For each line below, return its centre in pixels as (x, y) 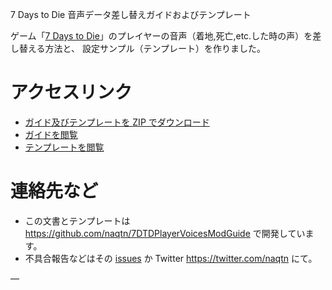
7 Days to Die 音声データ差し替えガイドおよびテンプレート (131, 14)
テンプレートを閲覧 (64, 147)
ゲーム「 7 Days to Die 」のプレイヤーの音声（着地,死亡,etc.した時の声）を (161, 36)
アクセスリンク (71, 92)
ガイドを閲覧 (51, 134)
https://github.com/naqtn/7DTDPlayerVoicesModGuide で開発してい (165, 233)
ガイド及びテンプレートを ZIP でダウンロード (117, 122)
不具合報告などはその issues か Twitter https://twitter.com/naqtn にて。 (171, 258)
